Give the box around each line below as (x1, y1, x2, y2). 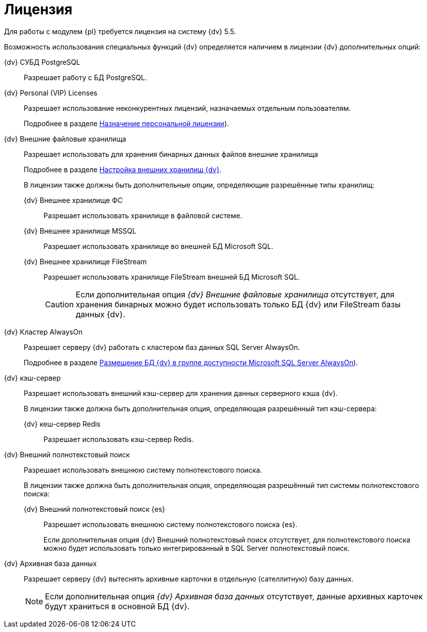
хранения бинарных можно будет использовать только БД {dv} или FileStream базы (76, 299, 401, 309)
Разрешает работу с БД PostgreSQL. (24, 73, 147, 82)
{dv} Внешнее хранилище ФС (24, 195, 123, 204)
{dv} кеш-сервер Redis (24, 419, 101, 428)
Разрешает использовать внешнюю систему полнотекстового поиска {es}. (43, 520, 298, 529)
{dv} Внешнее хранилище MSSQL (24, 226, 136, 235)
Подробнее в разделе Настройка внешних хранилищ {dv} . (24, 165, 221, 174)
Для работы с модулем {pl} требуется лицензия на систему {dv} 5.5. (4, 27, 236, 36)
